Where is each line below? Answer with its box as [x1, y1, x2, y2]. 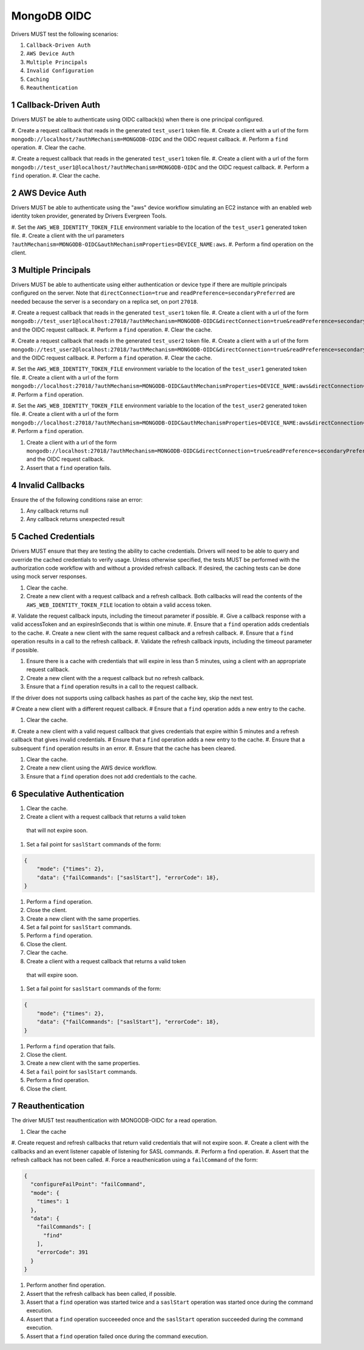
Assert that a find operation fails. [26, 464, 112, 471]
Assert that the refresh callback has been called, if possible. [26, 1290, 177, 1297]
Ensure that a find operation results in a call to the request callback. [26, 683, 198, 690]
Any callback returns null [26, 507, 89, 514]
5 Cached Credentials [11, 531, 95, 542]
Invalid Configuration [26, 67, 94, 74]
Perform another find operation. [26, 1281, 106, 1289]
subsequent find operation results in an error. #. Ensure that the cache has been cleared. [11, 745, 237, 752]
